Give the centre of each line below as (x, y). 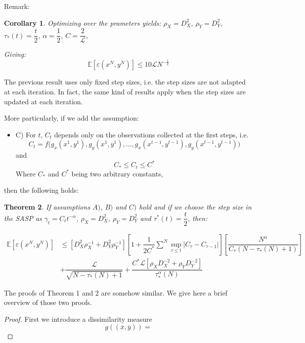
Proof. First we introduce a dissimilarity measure (78, 319)
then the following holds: (41, 190)
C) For (26, 134)
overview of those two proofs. (48, 302)
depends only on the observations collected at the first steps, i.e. (151, 134)
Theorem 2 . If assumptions (47, 206)
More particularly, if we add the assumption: (71, 118)
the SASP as (23, 218)
